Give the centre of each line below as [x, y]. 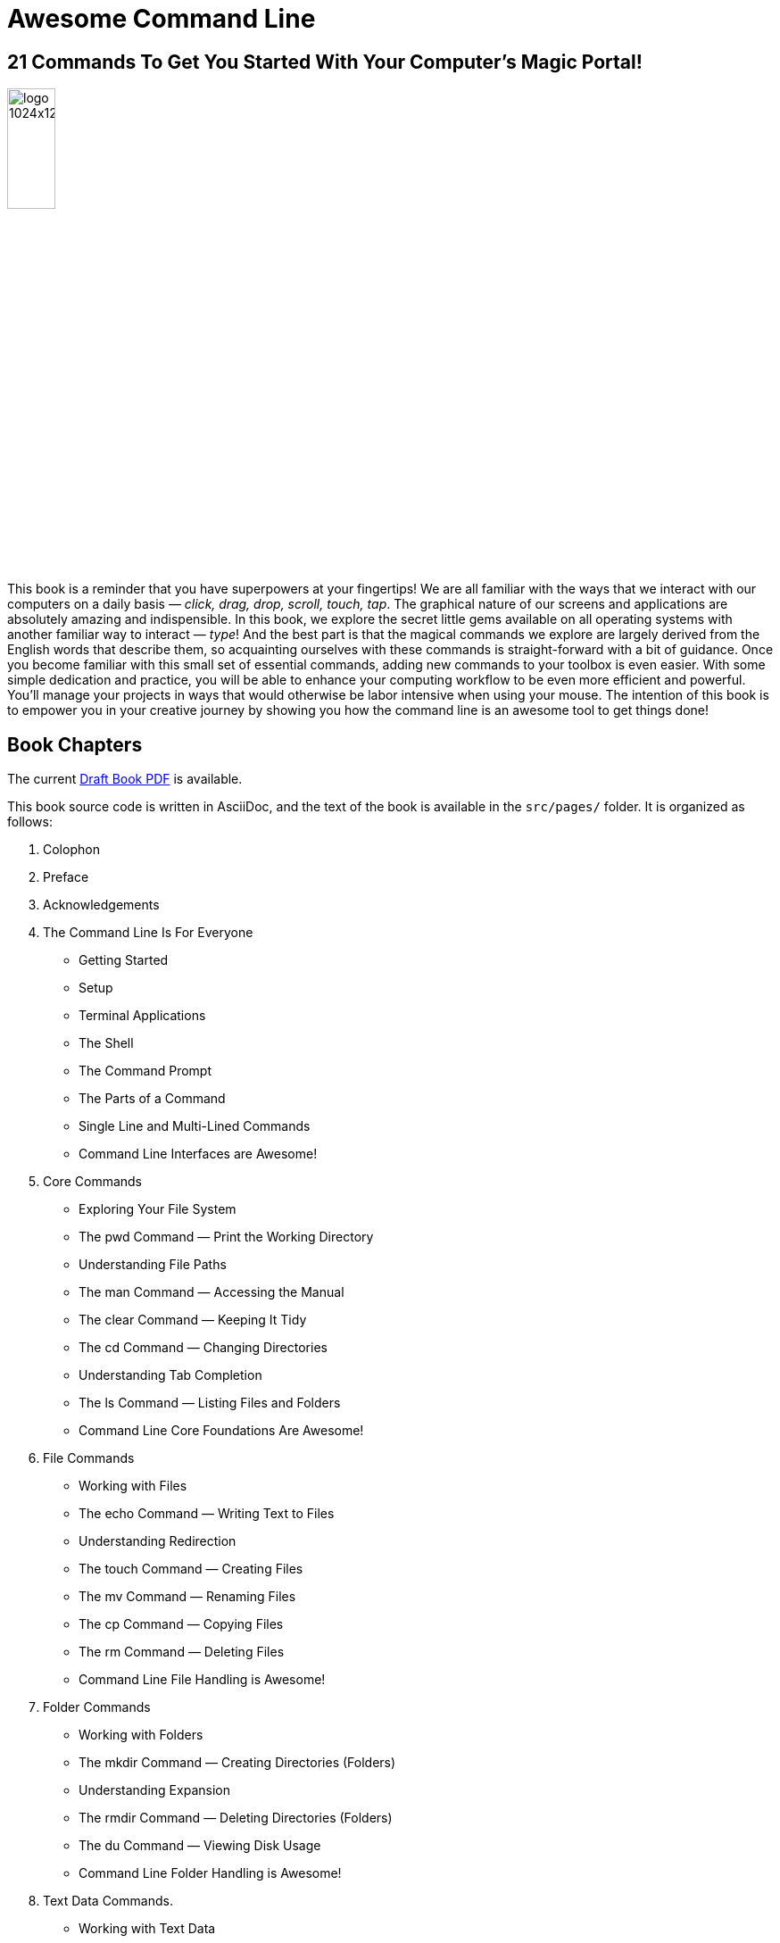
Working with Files [133, 1486]
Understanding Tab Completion [170, 1375]
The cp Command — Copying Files [181, 1624]
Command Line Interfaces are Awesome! [198, 1154]
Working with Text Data [147, 1929]
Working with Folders [141, 1735]
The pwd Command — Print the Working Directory [226, 1237]
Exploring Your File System [158, 1209]
